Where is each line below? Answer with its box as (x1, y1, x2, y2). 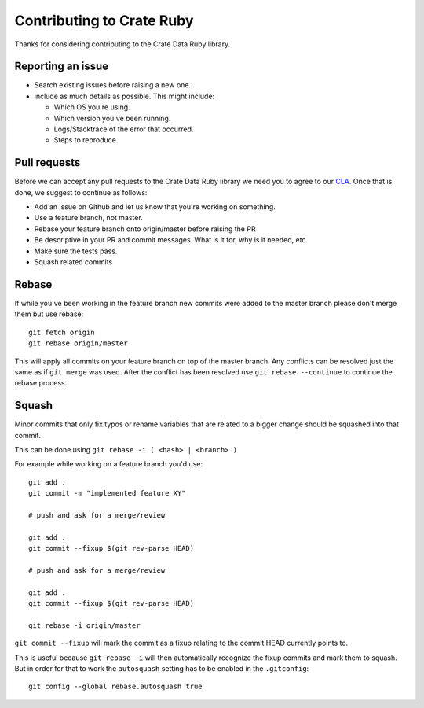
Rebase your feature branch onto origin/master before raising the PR (34, 224, 256, 234)
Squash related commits (34, 257, 113, 267)
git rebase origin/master (28, 339, 129, 348)
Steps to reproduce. (53, 135, 119, 145)
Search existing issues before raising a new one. (34, 80, 192, 90)
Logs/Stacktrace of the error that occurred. (53, 124, 194, 134)
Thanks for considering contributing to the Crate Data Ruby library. (14, 39, 231, 49)
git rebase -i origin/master (28, 621, 141, 629)
